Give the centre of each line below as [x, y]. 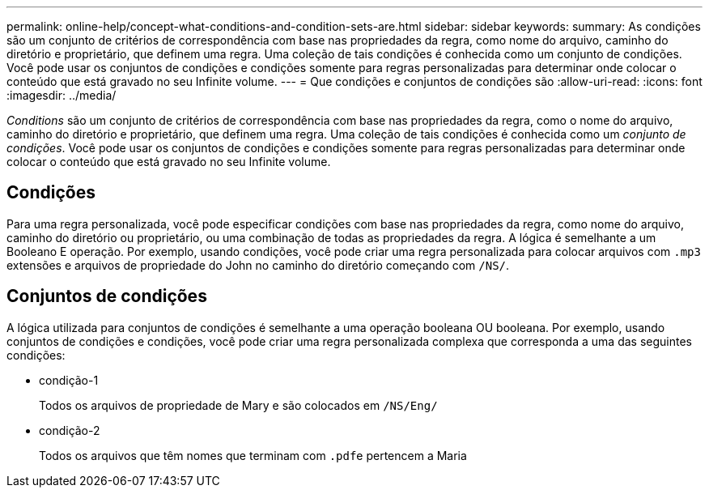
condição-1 [69, 380]
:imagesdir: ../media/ [62, 95]
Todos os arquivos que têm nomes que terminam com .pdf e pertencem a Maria [253, 455]
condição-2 [70, 430]
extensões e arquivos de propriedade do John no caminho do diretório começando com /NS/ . [258, 265]
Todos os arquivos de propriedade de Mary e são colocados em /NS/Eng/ [238, 405]
